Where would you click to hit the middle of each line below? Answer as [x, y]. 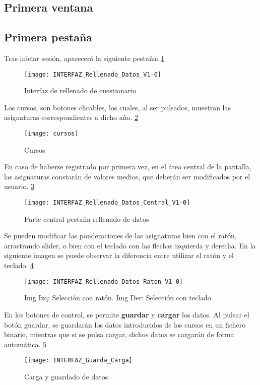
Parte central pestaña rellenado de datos [87, 218]
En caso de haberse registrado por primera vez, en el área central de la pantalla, [128, 167]
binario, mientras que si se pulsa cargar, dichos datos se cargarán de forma [119, 334]
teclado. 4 [19, 265]
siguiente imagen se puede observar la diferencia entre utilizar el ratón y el [119, 255]
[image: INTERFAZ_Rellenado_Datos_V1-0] [93, 74]
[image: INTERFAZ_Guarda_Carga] [78, 361]
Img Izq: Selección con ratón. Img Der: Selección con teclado [118, 298]
